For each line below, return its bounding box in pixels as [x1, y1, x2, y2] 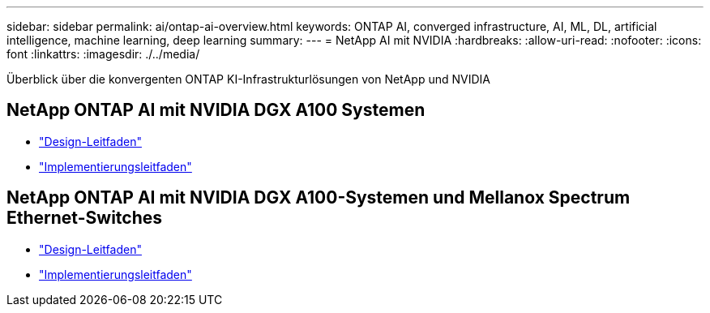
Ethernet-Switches [6, 208, 163, 229]
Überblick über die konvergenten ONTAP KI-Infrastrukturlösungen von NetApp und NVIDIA [6, 72, 490, 86]
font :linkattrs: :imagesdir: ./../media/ [6, 47, 200, 61]
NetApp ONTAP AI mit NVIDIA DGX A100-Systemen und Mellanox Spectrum [6, 187, 631, 208]
